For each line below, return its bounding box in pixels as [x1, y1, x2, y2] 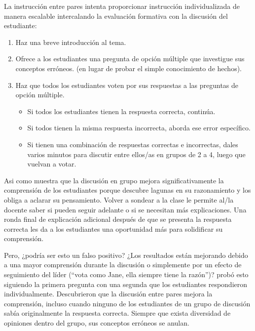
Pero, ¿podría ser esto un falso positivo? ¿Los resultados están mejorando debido [4, 249, 248, 260]
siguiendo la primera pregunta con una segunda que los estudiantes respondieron [4, 279, 248, 289]
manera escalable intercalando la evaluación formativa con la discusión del [4, 10, 228, 21]
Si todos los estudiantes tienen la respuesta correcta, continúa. [27, 106, 216, 116]
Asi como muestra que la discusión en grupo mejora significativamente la [4, 175, 224, 185]
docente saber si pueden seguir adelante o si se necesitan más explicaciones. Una [4, 204, 247, 214]
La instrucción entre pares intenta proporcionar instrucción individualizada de [4, 1, 240, 11]
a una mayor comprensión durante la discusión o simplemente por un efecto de [4, 259, 242, 270]
